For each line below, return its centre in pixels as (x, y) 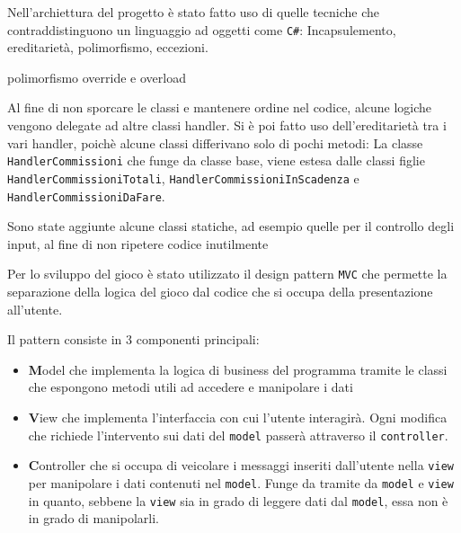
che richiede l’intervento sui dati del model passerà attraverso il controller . (238, 435)
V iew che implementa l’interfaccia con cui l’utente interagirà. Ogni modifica (238, 417)
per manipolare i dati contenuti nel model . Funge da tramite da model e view (241, 482)
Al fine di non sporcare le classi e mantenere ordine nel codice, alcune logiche (220, 107)
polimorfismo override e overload (97, 77)
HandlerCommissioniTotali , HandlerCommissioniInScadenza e (183, 178)
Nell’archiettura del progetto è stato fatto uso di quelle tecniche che (194, 12)
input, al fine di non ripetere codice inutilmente (138, 243)
